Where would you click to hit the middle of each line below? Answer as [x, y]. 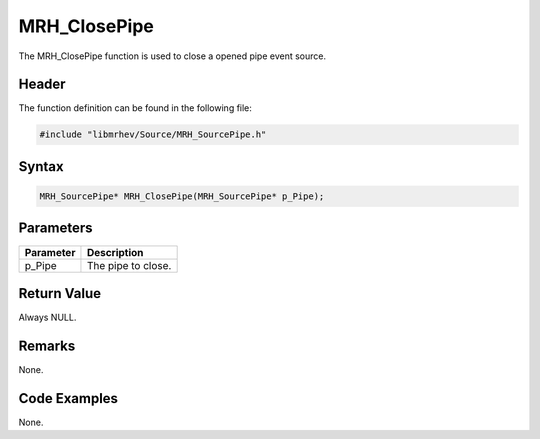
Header [42, 84]
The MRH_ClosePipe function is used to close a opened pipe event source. [172, 56]
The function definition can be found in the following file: [135, 108]
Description [115, 252]
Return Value [60, 293]
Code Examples [68, 398]
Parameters [55, 228]
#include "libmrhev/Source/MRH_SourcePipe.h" [153, 134]
